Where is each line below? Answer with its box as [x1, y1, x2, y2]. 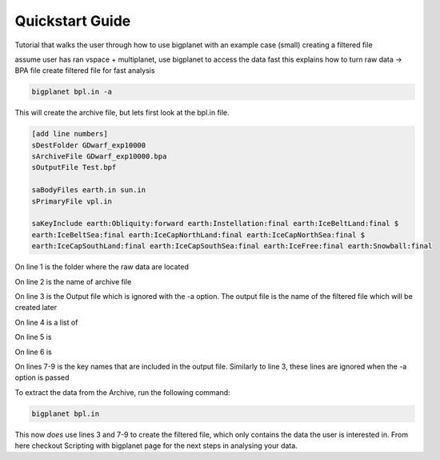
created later [14, 303, 58, 313]
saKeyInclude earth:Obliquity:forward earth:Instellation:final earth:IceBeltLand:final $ [31, 219, 399, 228]
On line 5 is [14, 333, 52, 342]
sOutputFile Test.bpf [31, 163, 117, 172]
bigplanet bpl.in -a [31, 87, 112, 96]
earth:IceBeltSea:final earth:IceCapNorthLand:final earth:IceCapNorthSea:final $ [31, 230, 366, 240]
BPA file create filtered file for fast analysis [14, 66, 155, 75]
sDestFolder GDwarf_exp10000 [31, 140, 146, 150]
